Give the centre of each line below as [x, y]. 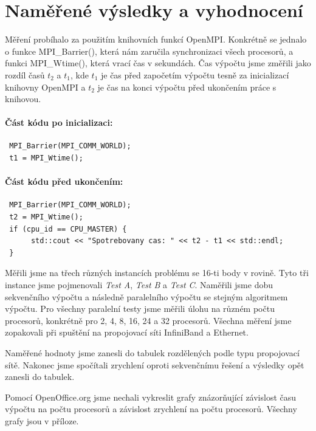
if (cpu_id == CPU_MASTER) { [68, 229]
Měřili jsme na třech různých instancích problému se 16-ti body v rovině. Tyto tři [157, 273]
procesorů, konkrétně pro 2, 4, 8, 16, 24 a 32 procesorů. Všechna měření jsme [148, 320]
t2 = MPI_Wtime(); [46, 217]
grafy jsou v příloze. [42, 420]
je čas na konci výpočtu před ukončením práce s [187, 87]
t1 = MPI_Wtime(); [46, 158]
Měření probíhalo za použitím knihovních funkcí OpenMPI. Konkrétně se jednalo [156, 39]
